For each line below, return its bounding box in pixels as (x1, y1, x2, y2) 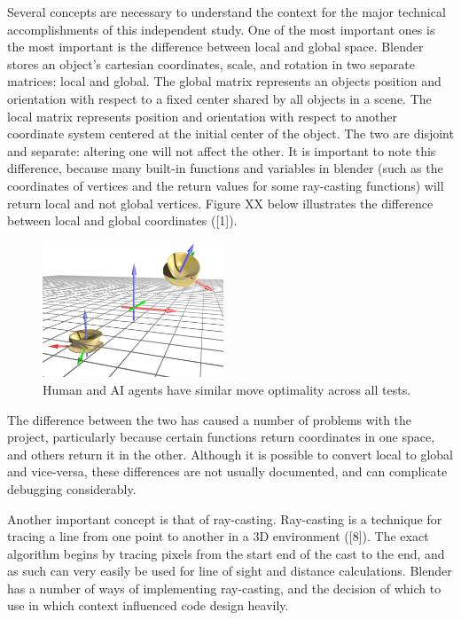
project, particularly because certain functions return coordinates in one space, (7, 428, 435, 446)
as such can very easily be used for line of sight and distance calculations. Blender (7, 561, 452, 580)
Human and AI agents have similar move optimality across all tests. (43, 380, 411, 398)
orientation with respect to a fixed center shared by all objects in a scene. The (7, 89, 432, 107)
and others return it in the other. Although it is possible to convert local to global (7, 444, 453, 463)
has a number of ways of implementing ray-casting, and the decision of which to (7, 578, 441, 597)
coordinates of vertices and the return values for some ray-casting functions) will (7, 176, 444, 194)
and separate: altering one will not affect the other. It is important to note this (7, 141, 436, 160)
